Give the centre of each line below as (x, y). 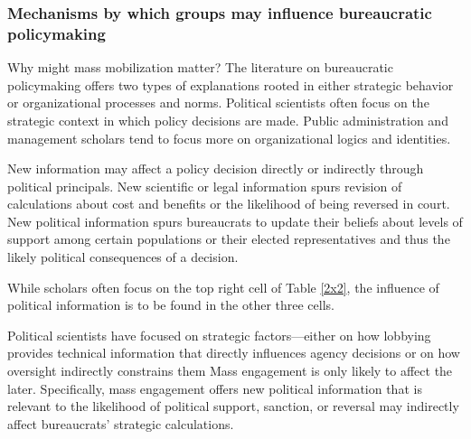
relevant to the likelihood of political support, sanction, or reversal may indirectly (233, 406)
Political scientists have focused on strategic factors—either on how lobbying (219, 335)
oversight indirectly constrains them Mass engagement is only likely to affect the (230, 371)
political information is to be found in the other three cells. (171, 305)
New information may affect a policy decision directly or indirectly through (216, 168)
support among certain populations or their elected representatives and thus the (229, 239)
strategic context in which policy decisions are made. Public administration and (228, 120)
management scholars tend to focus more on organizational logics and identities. (229, 138)
